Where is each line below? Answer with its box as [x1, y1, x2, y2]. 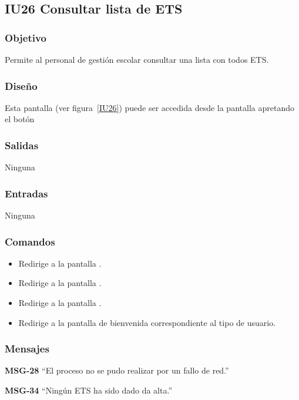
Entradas [5, 186, 48, 200]
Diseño [5, 78, 38, 93]
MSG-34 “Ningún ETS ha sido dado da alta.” [5, 384, 172, 396]
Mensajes [5, 341, 49, 356]
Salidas [5, 137, 39, 152]
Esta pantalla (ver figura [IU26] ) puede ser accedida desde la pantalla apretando [5, 101, 294, 113]
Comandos [5, 234, 55, 248]
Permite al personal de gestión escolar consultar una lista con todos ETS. [5, 53, 269, 65]
